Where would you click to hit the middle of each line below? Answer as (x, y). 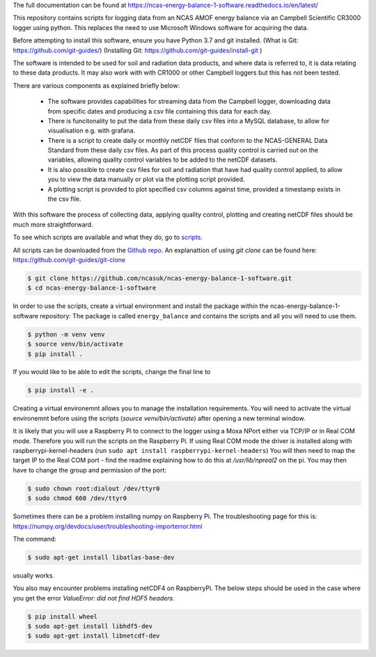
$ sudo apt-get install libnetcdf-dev (94, 636)
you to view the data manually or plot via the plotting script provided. (146, 179)
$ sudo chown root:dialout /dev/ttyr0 (94, 488)
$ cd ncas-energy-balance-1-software (92, 288)
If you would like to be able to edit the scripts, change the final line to (112, 372)
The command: (35, 539)
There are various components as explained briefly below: (96, 85)
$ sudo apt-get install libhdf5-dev (90, 626)
